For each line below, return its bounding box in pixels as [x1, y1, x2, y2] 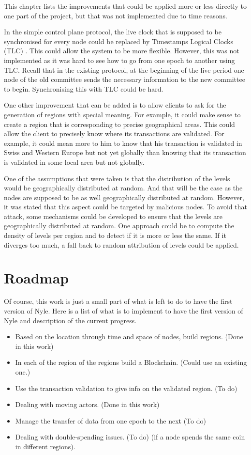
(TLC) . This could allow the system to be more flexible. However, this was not [4, 46, 239, 56]
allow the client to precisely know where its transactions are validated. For [4, 128, 224, 139]
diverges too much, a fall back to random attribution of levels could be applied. [4, 239, 239, 250]
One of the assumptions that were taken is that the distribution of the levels [4, 173, 230, 183]
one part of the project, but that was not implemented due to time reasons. [4, 10, 227, 20]
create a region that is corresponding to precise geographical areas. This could [4, 119, 235, 129]
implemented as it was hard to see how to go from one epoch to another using [4, 55, 235, 65]
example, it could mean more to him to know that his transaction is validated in [4, 138, 242, 148]
